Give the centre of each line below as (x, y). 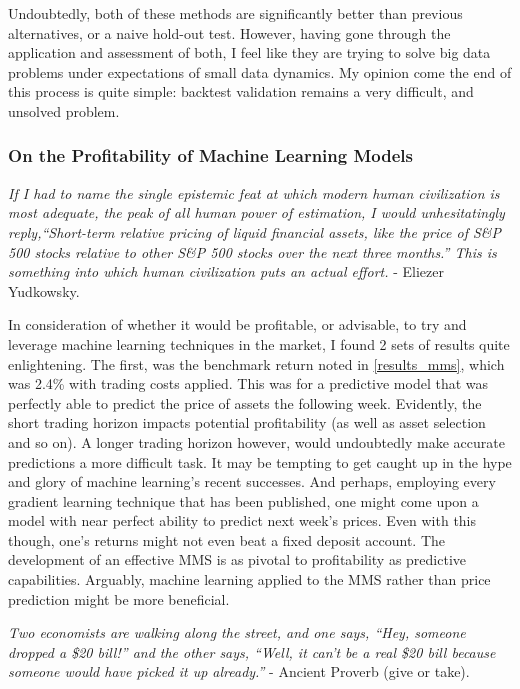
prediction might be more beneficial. (119, 598)
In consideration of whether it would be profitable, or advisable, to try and (237, 324)
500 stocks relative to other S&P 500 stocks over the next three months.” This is (252, 251)
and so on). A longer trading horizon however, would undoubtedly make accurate (256, 441)
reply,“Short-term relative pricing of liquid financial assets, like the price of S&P (255, 231)
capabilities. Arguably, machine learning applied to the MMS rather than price (249, 579)
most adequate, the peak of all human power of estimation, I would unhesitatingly (256, 212)
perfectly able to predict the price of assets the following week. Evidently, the (245, 402)
